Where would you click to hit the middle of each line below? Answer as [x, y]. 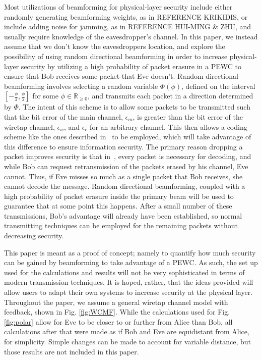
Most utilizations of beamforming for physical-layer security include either [118, 7]
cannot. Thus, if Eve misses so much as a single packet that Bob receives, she [123, 176]
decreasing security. [34, 236]
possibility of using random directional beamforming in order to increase [116, 56]
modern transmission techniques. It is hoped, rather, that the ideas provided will [129, 282]
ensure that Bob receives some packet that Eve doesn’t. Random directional [121, 76]
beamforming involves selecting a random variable [81, 86]
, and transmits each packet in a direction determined [170, 96]
